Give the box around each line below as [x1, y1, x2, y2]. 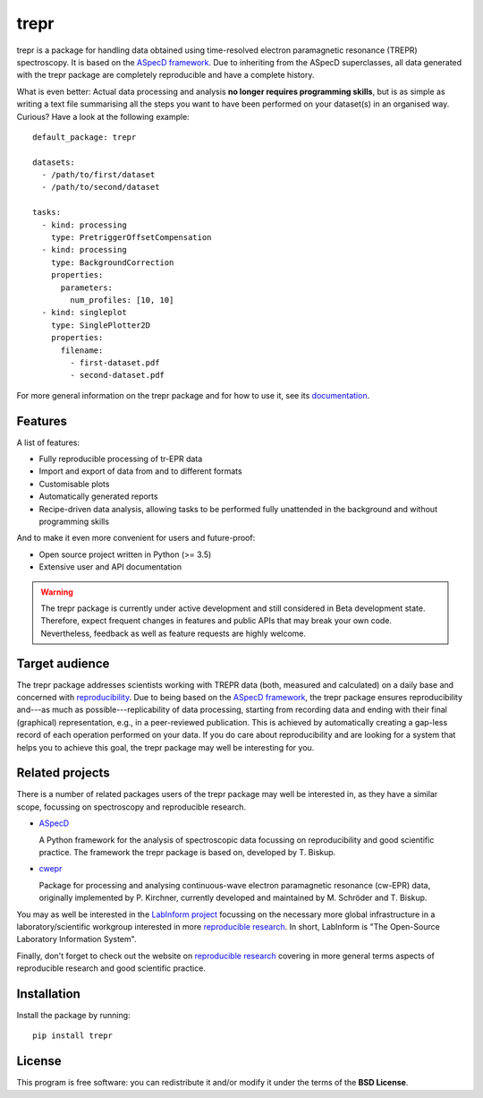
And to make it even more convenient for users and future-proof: [16, 533, 256, 544]
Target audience [16, 656, 110, 671]
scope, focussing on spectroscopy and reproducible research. [16, 802, 246, 812]
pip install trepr [32, 1031, 114, 1041]
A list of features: [16, 437, 80, 448]
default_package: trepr [32, 132, 137, 142]
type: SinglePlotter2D [50, 320, 151, 330]
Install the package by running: [16, 1010, 131, 1021]
